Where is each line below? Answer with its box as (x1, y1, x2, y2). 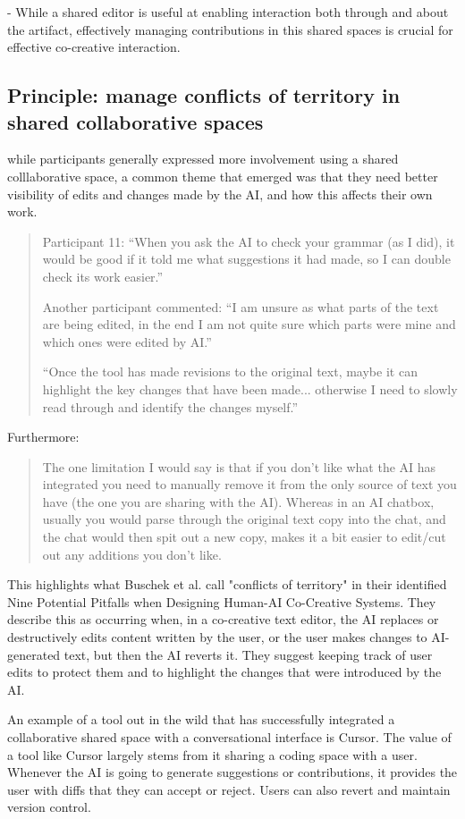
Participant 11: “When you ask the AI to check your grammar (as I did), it (42, 232, 455, 250)
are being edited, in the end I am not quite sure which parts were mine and (42, 315, 456, 334)
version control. (7, 798, 91, 816)
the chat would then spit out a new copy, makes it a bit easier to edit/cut (42, 528, 446, 546)
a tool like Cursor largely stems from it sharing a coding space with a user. (7, 745, 418, 764)
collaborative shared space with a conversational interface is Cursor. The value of (7, 728, 452, 746)
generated (7, 645, 61, 663)
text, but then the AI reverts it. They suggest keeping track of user (63, 645, 433, 663)
